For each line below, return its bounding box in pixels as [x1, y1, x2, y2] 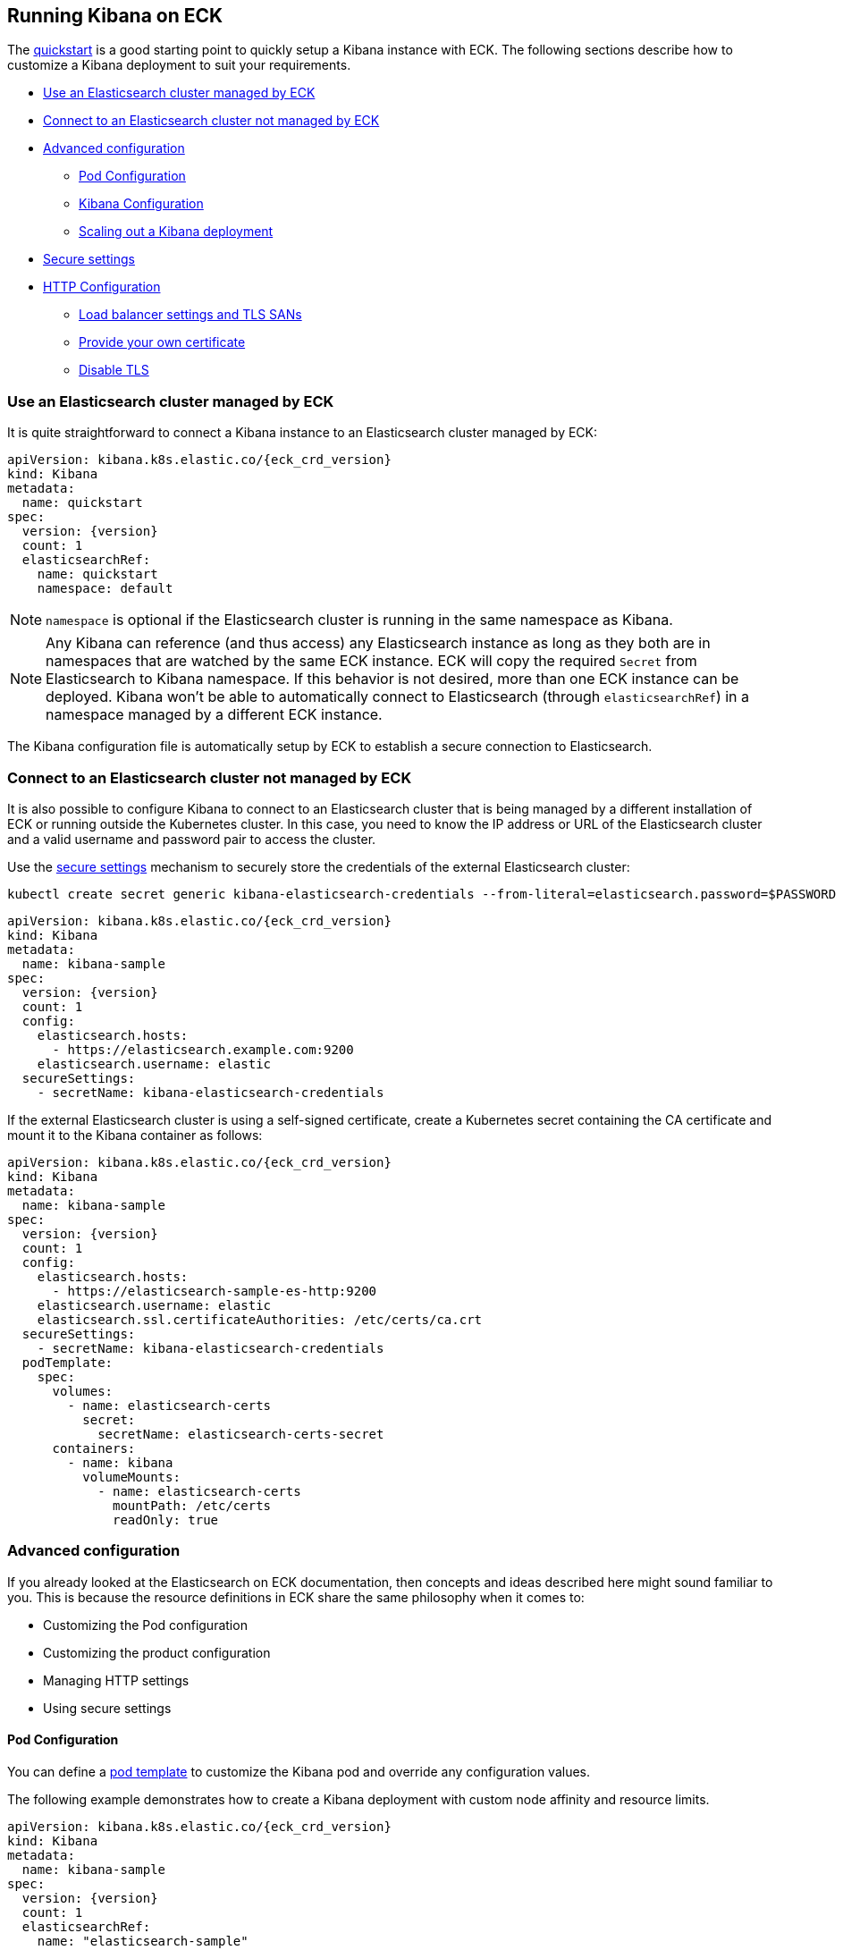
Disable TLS [79, 362, 149, 378]
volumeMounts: [82, 1469, 181, 1484]
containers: [52, 1440, 136, 1456]
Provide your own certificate [79, 334, 246, 350]
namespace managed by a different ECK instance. [46, 705, 383, 724]
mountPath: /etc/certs [113, 1498, 272, 1513]
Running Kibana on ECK [7, 4, 223, 27]
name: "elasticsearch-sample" [37, 1933, 249, 1948]
